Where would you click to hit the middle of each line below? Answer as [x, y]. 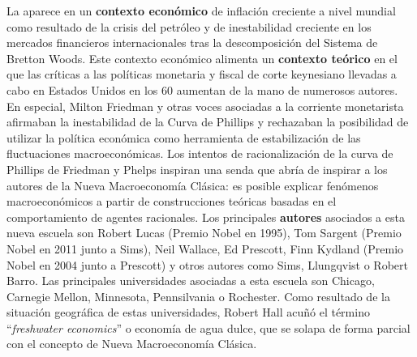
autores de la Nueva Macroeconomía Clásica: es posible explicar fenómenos [193, 185]
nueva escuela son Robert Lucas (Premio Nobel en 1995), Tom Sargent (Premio [204, 233]
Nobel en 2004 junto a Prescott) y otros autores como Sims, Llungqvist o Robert [207, 264]
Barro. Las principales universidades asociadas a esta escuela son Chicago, [191, 280]
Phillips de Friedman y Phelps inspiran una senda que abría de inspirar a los [197, 169]
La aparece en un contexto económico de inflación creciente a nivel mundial [201, 11]
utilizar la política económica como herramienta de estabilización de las [184, 137]
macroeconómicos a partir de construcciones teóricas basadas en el [172, 201]
